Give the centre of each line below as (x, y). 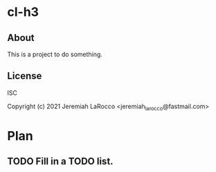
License (25, 76)
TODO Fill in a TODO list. (60, 161)
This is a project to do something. (55, 54)
